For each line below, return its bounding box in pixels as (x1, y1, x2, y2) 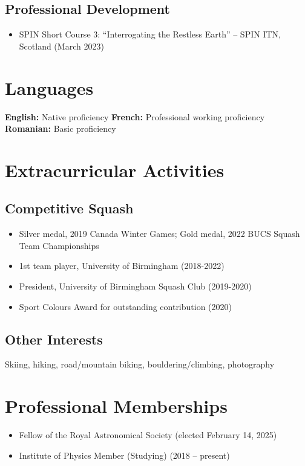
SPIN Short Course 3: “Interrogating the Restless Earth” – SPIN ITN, (19, 28, 281, 40)
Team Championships (19, 239, 99, 251)
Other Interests (5, 329, 103, 348)
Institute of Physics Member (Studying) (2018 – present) (19, 448, 230, 461)
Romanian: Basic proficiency (5, 122, 116, 135)
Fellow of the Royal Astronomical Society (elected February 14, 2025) (19, 429, 277, 441)
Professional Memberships (5, 393, 228, 418)
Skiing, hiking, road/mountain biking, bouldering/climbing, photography (5, 358, 275, 371)
